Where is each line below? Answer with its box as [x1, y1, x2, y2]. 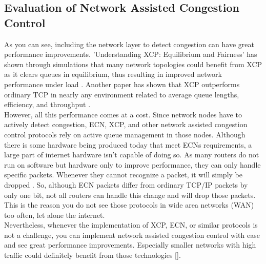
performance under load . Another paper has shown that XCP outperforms [4, 78, 240, 89]
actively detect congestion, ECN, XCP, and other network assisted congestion [4, 119, 248, 130]
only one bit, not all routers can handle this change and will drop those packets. [4, 189, 256, 200]
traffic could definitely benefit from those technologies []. [4, 250, 181, 260]
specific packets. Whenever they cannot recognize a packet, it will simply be [4, 169, 242, 180]
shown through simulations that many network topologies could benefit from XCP [4, 58, 262, 69]
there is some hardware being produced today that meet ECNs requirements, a [4, 139, 252, 150]
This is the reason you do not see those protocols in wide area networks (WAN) [4, 199, 254, 210]
